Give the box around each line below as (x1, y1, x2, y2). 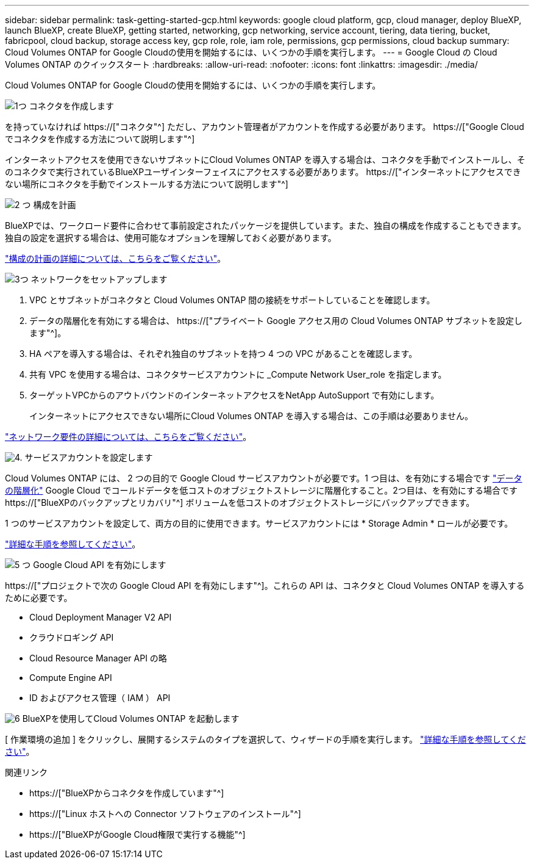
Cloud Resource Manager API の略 (29, 653, 167, 663)
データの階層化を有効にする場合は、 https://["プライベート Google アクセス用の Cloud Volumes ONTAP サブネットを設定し (29, 315, 522, 326)
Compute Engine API (29, 672, 112, 683)
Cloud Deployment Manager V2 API (29, 612, 172, 622)
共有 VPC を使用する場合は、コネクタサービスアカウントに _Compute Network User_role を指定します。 (29, 369, 447, 380)
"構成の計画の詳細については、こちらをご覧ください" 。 (5, 253, 226, 264)
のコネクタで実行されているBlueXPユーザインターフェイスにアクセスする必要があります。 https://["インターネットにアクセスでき (5, 167, 521, 177)
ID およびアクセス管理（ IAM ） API (29, 693, 171, 703)
